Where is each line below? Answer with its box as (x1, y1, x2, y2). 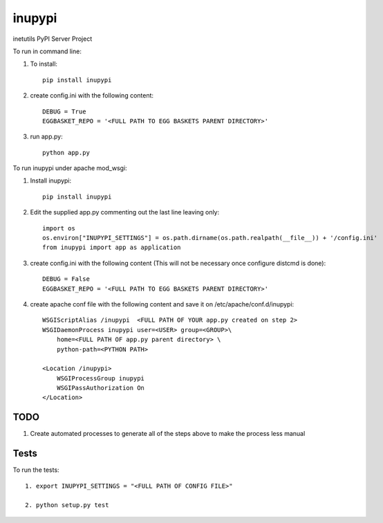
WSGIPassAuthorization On (56, 384, 145, 392)
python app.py (42, 149, 90, 156)
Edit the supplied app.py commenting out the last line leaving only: (30, 208, 220, 217)
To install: (30, 59, 58, 68)
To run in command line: (12, 47, 82, 55)
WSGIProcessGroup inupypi (56, 374, 145, 382)
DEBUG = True (42, 107, 86, 116)
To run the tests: (12, 466, 59, 474)
